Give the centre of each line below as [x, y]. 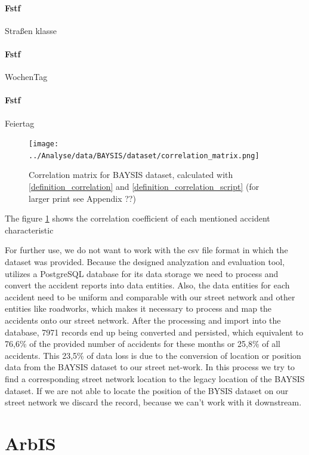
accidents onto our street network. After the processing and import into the [143, 320]
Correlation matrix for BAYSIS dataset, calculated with [131, 175]
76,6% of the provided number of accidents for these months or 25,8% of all [143, 344]
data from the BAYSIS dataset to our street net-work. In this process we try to [150, 367]
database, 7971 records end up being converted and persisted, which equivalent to [154, 332]
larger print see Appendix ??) [82, 198]
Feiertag [20, 123]
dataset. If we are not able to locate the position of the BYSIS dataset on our [147, 390]
